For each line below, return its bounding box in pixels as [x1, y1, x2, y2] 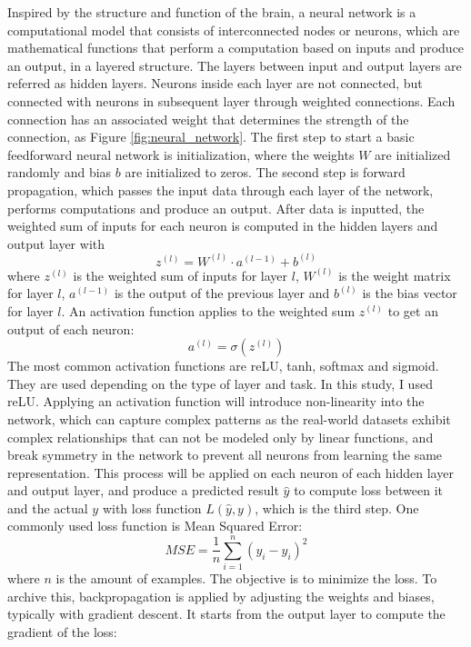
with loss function [102, 498, 202, 517]
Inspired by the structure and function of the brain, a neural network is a [7, 3, 416, 21]
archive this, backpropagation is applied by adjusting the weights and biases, [7, 586, 435, 605]
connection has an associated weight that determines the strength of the [7, 109, 409, 128]
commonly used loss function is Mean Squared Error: [7, 516, 303, 535]
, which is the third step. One [255, 498, 419, 517]
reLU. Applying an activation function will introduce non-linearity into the [7, 392, 425, 411]
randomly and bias [7, 163, 112, 182]
